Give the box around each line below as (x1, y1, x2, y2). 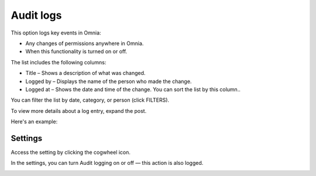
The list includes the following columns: (11, 58, 107, 65)
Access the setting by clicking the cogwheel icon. (11, 149, 131, 156)
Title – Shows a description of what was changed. (25, 70, 146, 77)
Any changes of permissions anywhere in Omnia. (25, 40, 144, 47)
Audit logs (11, 9, 62, 22)
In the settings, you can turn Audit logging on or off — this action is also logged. (11, 160, 204, 167)
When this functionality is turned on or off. (25, 48, 128, 55)
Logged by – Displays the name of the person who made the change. (25, 78, 192, 85)
